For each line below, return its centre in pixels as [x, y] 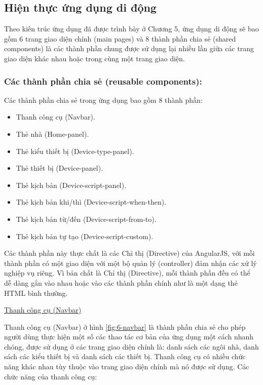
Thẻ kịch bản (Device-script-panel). [71, 185]
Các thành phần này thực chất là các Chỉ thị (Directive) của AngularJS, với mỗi [129, 253]
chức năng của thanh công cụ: [51, 376]
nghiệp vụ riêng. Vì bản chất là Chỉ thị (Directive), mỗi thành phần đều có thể [127, 273]
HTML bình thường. [36, 293]
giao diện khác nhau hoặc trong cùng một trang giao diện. [95, 58]
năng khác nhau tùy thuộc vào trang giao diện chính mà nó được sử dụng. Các [127, 367]
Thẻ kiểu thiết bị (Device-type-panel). [75, 151]
